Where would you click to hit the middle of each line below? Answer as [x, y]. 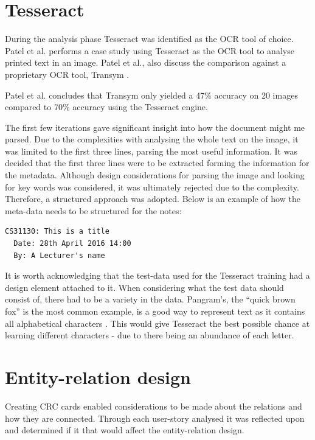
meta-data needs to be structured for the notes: [93, 210]
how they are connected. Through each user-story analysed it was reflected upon [155, 418]
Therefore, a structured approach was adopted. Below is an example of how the [153, 199]
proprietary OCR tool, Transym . [67, 74]
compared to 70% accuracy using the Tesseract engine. [106, 107]
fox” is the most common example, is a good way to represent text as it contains [155, 311]
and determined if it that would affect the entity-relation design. [125, 430]
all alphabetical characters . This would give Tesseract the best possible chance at [157, 323]
